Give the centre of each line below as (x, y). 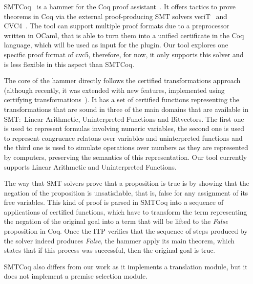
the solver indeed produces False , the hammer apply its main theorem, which (119, 240)
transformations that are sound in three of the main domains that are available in (126, 109)
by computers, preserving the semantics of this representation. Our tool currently (126, 157)
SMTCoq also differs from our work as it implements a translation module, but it (126, 266)
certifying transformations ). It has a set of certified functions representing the (122, 99)
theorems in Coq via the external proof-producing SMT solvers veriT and (116, 16)
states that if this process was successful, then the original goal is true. (110, 250)
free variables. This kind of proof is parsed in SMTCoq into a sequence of (114, 202)
